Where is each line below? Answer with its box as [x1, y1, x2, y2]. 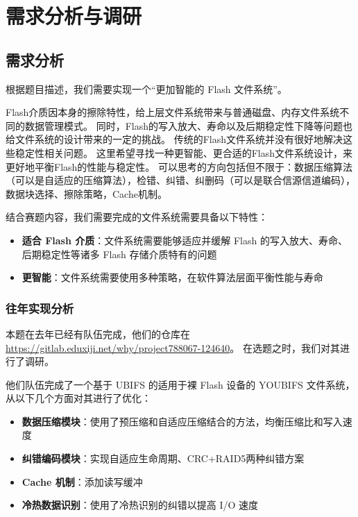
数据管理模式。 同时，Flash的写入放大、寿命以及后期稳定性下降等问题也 [24, 118, 352, 133]
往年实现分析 [6, 299, 74, 316]
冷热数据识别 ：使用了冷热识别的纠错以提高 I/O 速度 [22, 498, 259, 512]
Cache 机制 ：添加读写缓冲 [22, 474, 143, 489]
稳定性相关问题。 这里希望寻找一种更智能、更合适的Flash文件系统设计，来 [15, 145, 352, 160]
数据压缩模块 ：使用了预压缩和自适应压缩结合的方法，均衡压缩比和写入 [22, 414, 343, 428]
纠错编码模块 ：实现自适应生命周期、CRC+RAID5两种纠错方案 [22, 451, 305, 466]
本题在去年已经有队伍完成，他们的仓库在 [6, 326, 190, 341]
